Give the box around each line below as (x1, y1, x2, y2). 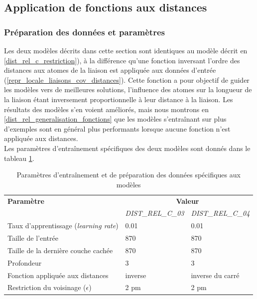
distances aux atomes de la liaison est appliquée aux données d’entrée (4, 65, 216, 75)
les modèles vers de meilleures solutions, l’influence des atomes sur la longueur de (4, 84, 252, 95)
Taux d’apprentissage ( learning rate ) (7, 220, 119, 231)
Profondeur (7, 257, 42, 268)
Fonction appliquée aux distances (7, 270, 109, 280)
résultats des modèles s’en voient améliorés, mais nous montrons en (4, 104, 209, 114)
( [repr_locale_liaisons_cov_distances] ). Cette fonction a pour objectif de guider (4, 74, 250, 85)
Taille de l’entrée (7, 233, 58, 243)
